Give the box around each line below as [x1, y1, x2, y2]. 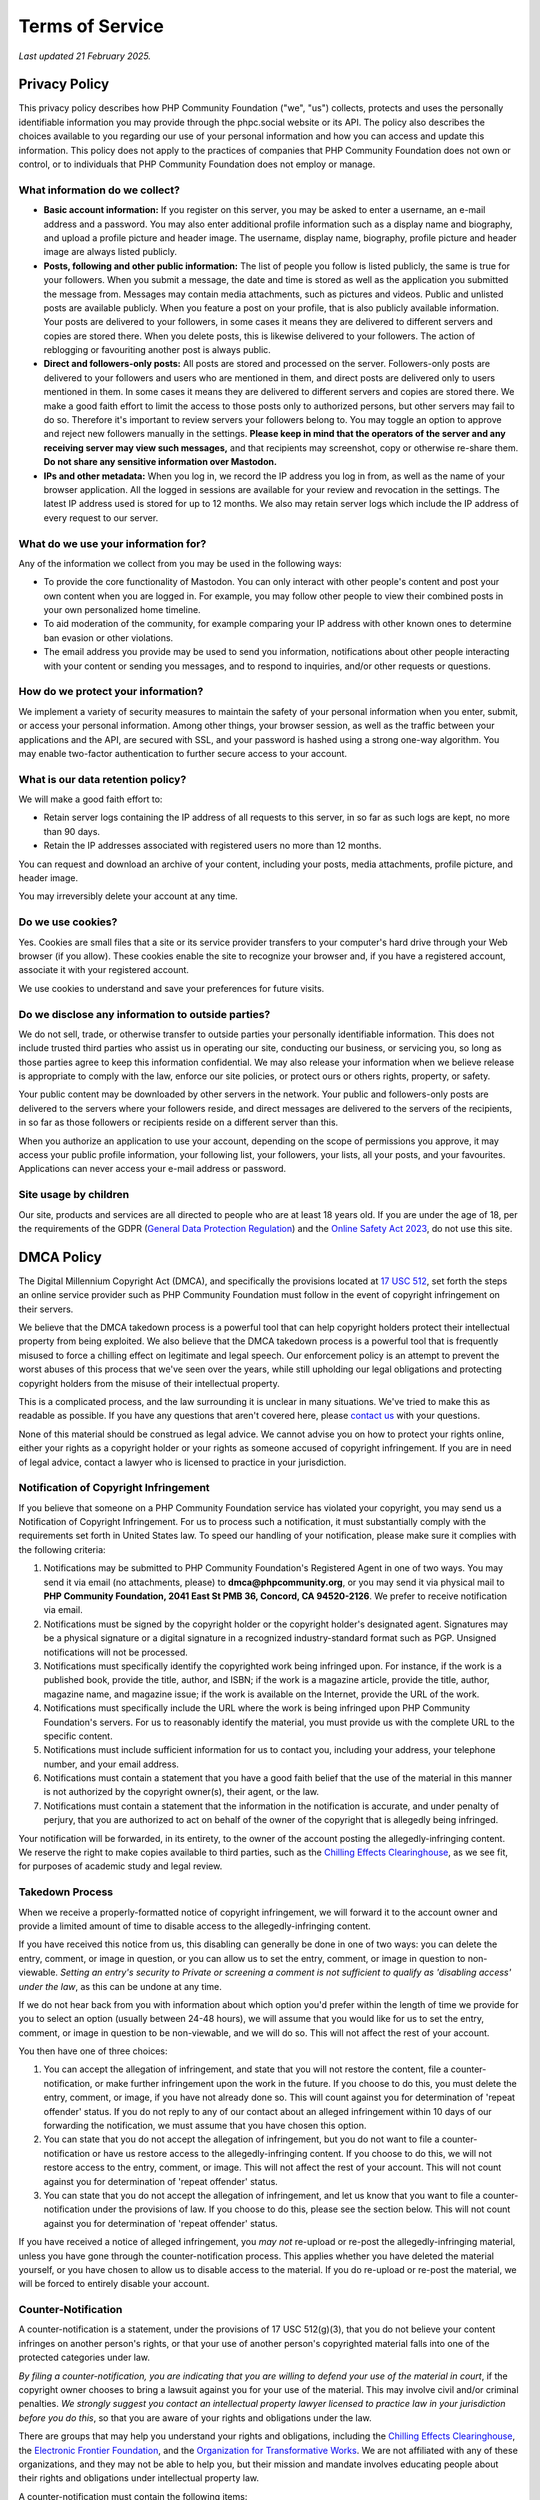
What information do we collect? [18, 183, 180, 197]
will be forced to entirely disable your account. [18, 2278, 210, 2290]
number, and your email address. [43, 1758, 180, 1770]
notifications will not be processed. [43, 1646, 189, 1658]
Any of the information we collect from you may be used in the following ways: [18, 557, 342, 569]
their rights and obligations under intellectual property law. [18, 2472, 260, 2484]
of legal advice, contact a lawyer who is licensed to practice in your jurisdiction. [18, 1456, 347, 1468]
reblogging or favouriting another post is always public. [43, 344, 272, 356]
